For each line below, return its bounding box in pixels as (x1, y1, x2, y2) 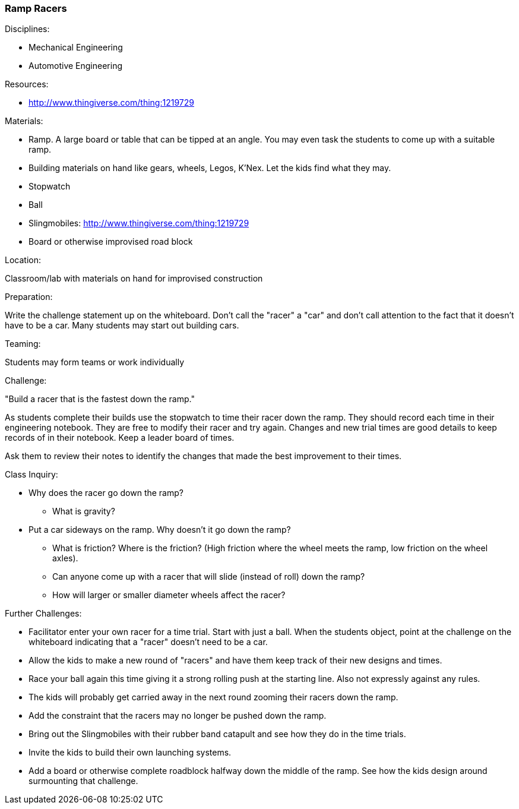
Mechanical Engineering (29, 42, 123, 53)
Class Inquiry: (5, 469, 58, 480)
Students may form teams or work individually (5, 357, 185, 368)
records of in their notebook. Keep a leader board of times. (5, 432, 235, 443)
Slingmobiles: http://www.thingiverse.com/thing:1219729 (29, 218, 249, 229)
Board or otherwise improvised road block (29, 236, 193, 247)
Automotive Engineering (29, 61, 123, 71)
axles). (52, 553, 78, 564)
